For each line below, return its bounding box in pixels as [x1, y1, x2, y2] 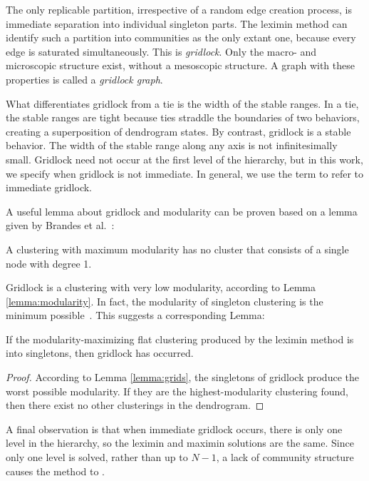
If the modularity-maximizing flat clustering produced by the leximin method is [6, 331, 354, 346]
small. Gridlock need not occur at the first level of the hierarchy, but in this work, [6, 151, 363, 166]
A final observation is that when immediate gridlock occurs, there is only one [6, 421, 343, 436]
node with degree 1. [6, 255, 92, 270]
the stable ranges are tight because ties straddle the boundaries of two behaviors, [6, 110, 360, 125]
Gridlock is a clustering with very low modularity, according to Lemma [6, 280, 316, 295]
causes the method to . [6, 463, 105, 478]
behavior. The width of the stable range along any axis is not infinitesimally [6, 138, 338, 153]
